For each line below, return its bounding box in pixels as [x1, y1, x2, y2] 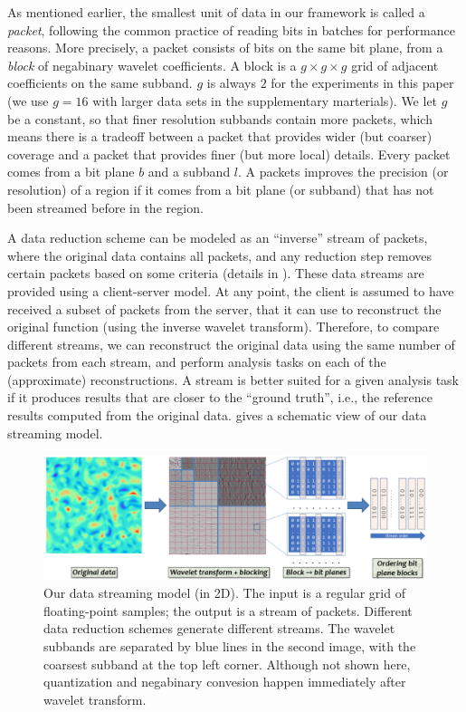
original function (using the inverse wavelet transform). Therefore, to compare [7, 317, 440, 336]
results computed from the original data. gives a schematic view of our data [7, 406, 427, 425]
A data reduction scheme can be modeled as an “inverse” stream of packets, [7, 228, 428, 247]
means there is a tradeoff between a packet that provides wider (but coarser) [7, 127, 433, 146]
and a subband [147, 162, 231, 181]
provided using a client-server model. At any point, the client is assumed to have [7, 281, 454, 300]
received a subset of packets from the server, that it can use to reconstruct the [7, 299, 442, 318]
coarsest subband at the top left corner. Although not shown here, [43, 654, 411, 673]
